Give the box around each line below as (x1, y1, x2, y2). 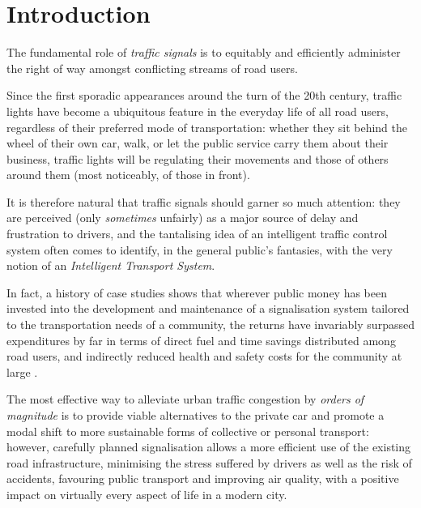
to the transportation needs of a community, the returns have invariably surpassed (6, 316, 415, 333)
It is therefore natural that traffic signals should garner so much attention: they (6, 193, 401, 210)
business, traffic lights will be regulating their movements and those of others (6, 150, 389, 167)
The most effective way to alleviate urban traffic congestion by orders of (6, 391, 364, 408)
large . (6, 363, 38, 380)
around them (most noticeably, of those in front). (6, 166, 250, 183)
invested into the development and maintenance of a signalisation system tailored (6, 300, 410, 317)
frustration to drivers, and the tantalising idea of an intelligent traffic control (6, 225, 388, 242)
